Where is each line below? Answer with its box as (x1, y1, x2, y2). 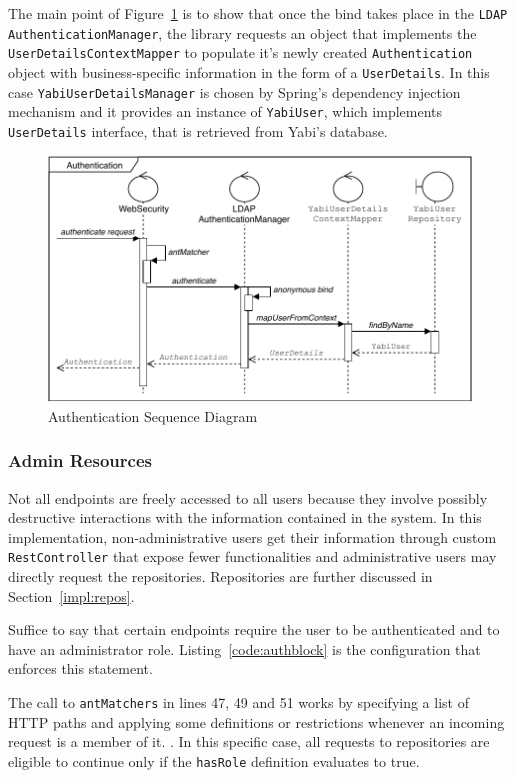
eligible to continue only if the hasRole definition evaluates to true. (8, 750, 420, 771)
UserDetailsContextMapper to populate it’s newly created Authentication (8, 42, 473, 63)
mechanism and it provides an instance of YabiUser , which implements (8, 101, 443, 122)
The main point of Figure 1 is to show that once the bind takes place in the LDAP (8, 3, 508, 23)
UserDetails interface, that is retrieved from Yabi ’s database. (8, 120, 388, 141)
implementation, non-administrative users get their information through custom (8, 526, 497, 547)
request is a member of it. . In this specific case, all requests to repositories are (8, 731, 490, 752)
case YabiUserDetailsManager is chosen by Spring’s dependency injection (8, 81, 461, 102)
